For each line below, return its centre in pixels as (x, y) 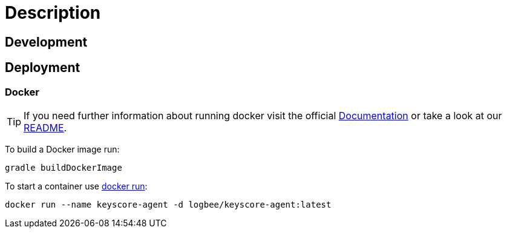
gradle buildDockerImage (64, 167)
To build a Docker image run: (62, 149)
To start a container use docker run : (76, 186)
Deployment (43, 68)
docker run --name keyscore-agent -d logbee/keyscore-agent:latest (168, 204)
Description (53, 13)
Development (46, 42)
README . (45, 127)
